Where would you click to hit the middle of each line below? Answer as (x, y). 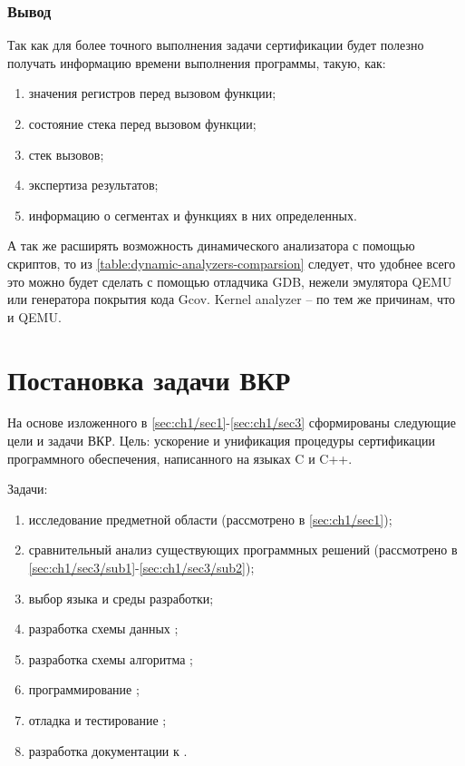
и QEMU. (34, 316)
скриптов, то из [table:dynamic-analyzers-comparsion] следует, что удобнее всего (232, 263)
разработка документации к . (108, 750)
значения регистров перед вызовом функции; (152, 93)
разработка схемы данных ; (103, 629)
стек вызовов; (66, 154)
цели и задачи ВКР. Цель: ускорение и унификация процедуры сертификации (222, 441)
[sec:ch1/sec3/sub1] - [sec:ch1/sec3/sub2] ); (141, 568)
